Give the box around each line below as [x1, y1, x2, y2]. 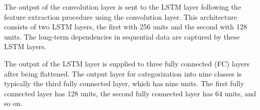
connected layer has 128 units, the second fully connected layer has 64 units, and [4, 88, 256, 98]
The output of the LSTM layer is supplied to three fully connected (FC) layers [4, 58, 250, 68]
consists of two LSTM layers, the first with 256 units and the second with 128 [4, 21, 247, 32]
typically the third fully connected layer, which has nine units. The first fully [4, 78, 244, 89]
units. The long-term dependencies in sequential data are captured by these [4, 31, 240, 42]
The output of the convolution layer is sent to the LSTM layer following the [4, 2, 241, 12]
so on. [4, 98, 22, 108]
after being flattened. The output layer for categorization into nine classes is [4, 68, 242, 79]
